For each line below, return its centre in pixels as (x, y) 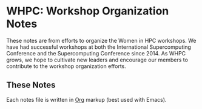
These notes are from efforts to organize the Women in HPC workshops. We (101, 40)
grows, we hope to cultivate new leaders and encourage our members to (97, 60)
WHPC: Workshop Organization (88, 11)
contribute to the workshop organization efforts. (66, 66)
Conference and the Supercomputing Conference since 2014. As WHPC (96, 53)
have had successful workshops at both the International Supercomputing (99, 47)
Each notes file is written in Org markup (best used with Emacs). (86, 99)
